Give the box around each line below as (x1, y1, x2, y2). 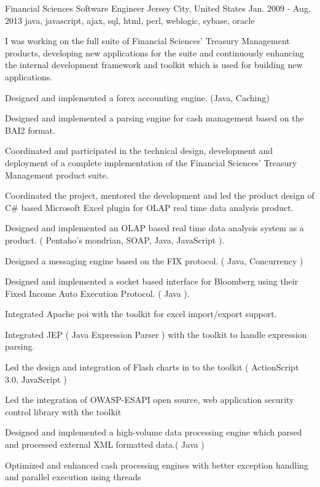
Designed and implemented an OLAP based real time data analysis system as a (5, 221, 304, 234)
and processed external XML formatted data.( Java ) (5, 438, 205, 451)
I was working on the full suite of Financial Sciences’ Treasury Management (5, 34, 290, 47)
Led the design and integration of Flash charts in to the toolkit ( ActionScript (5, 361, 299, 374)
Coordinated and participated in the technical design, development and (5, 144, 273, 157)
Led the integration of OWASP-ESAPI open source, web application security (5, 393, 294, 406)
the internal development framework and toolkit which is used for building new (5, 58, 303, 71)
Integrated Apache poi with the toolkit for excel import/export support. (5, 307, 277, 320)
